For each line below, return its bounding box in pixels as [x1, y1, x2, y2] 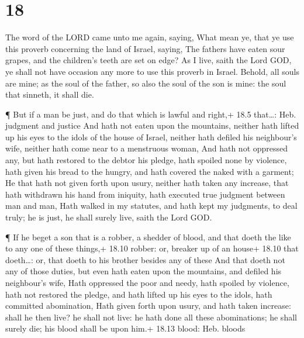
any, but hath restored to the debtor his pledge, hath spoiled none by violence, [5, 154, 287, 166]
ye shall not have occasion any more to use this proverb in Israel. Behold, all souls [5, 65, 299, 77]
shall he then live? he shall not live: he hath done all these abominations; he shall [5, 311, 297, 323]
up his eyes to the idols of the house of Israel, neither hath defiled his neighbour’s [5, 130, 297, 143]
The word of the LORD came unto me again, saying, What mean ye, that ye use [5, 31, 294, 43]
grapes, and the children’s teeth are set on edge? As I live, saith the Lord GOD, [5, 54, 292, 66]
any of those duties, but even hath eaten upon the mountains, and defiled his [5, 265, 282, 277]
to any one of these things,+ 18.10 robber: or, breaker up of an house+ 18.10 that [5, 242, 299, 254]
